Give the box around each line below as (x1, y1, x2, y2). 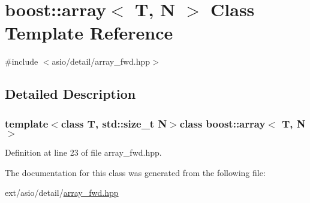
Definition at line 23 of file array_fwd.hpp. (5, 146, 162, 158)
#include (5, 55, 38, 68)
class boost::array (179, 116, 266, 131)
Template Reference (5, 20, 173, 45)
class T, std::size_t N (61, 116, 167, 131)
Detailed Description (5, 84, 136, 103)
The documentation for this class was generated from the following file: (5, 166, 266, 178)
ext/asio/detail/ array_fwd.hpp (5, 186, 119, 199)
